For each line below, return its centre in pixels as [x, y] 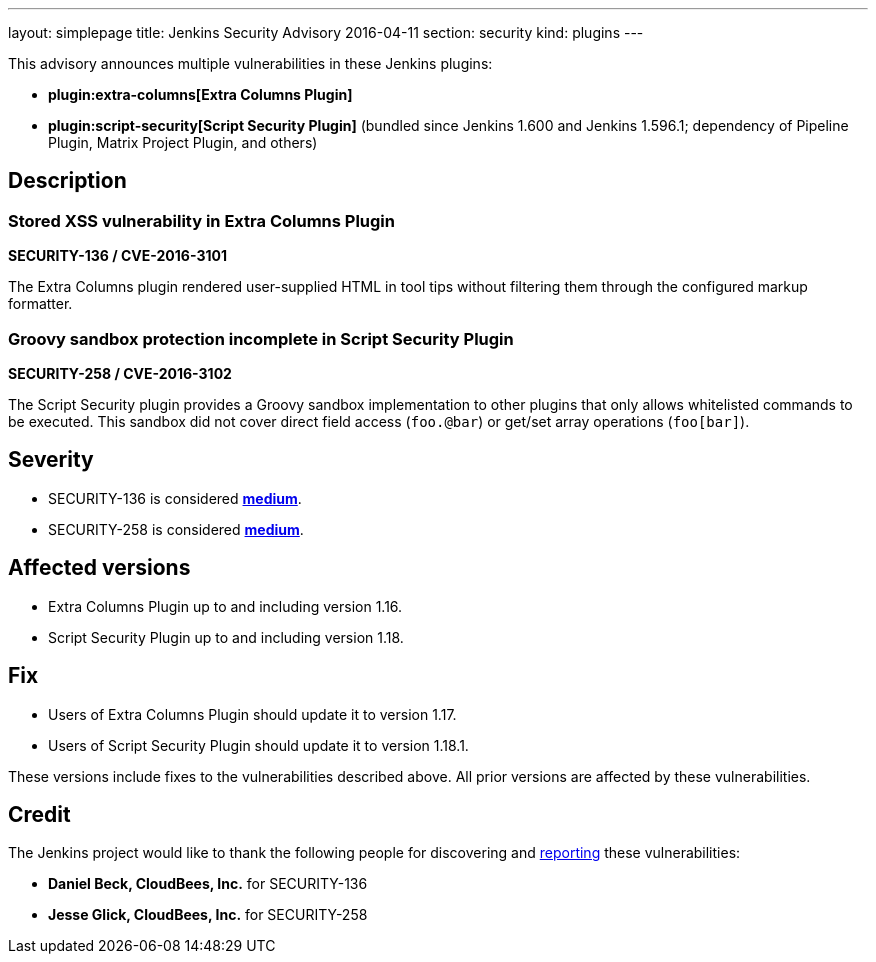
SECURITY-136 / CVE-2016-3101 [117, 256]
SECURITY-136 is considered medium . [175, 498]
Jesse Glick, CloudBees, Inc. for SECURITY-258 [208, 915]
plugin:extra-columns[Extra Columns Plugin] [200, 94]
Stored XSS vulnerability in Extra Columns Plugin [201, 220]
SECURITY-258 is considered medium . [176, 529]
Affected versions [99, 568]
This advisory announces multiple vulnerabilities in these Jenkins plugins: [250, 63]
